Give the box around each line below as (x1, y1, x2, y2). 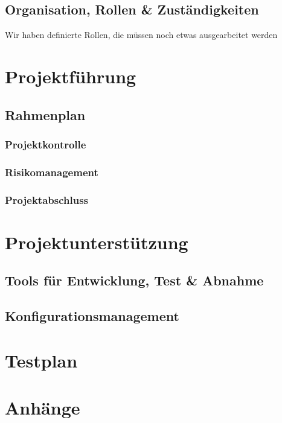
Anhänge (5, 395, 80, 419)
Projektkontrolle (5, 136, 86, 151)
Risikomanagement (5, 164, 98, 179)
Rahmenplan (5, 105, 86, 124)
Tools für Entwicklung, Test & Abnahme (5, 271, 264, 290)
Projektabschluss (5, 192, 88, 207)
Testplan (5, 348, 78, 372)
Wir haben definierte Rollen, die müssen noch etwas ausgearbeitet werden (5, 28, 278, 41)
